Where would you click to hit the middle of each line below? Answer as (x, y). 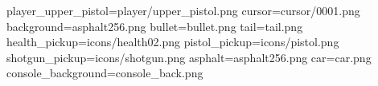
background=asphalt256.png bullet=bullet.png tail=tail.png (155, 26)
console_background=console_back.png (105, 73)
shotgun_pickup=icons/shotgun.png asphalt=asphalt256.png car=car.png (189, 57)
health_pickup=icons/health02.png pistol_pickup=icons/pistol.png (173, 42)
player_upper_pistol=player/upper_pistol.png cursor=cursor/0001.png (183, 10)
